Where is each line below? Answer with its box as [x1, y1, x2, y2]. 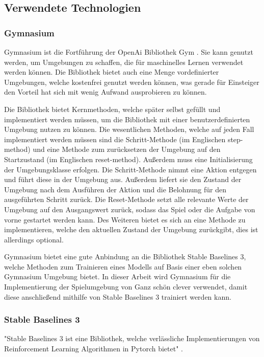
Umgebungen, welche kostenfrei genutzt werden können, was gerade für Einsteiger [4, 76, 259, 87]
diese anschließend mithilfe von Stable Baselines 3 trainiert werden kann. [4, 291, 231, 302]
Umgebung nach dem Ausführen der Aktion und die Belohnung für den [4, 184, 227, 194]
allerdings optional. [4, 234, 64, 244]
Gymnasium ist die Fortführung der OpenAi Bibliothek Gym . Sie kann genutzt [4, 47, 253, 57]
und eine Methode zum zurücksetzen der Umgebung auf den [33, 144, 221, 154]
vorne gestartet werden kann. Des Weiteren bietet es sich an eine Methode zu [4, 214, 246, 225]
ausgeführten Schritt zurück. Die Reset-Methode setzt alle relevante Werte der [4, 194, 249, 205]
